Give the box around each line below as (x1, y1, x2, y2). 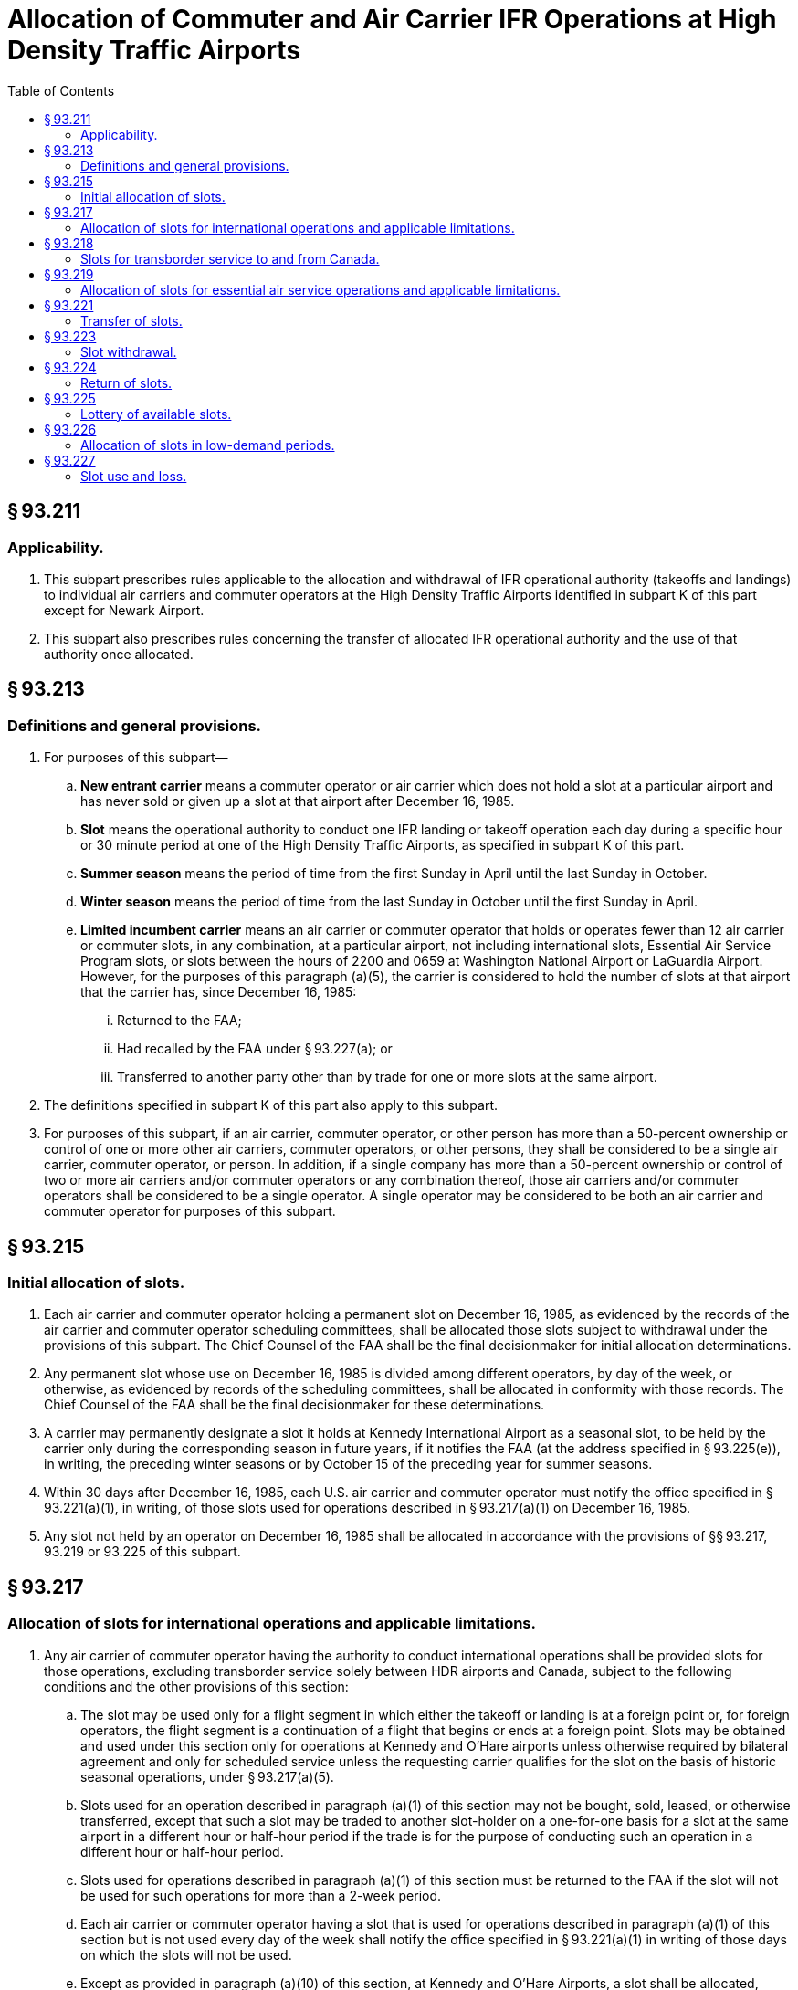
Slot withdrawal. (80, 343, 177, 360)
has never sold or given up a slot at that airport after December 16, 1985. (80, 793, 515, 810)
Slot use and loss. (80, 467, 187, 484)
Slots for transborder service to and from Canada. (80, 250, 380, 267)
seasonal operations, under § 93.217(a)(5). (80, 1768, 334, 1785)
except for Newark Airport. (44, 602, 205, 618)
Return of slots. (80, 374, 173, 391)
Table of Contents (7, 82, 115, 99)
